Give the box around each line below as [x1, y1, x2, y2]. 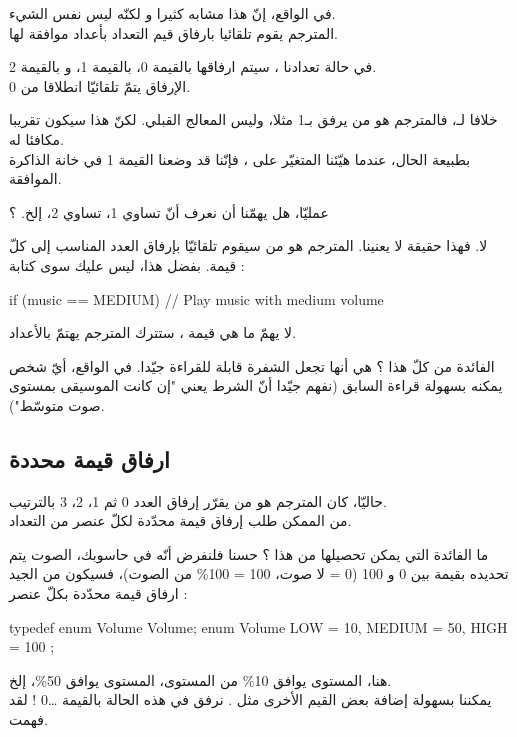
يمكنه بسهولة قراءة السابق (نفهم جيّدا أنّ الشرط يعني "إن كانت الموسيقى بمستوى [9, 375, 503, 396]
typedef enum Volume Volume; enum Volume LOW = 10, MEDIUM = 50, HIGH [9, 616, 508, 637]
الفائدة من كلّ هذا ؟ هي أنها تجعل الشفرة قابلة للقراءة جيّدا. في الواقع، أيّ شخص [9, 355, 495, 376]
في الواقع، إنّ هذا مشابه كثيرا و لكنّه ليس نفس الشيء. [9, 3, 336, 23]
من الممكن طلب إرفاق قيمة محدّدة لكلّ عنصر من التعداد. [9, 510, 352, 531]
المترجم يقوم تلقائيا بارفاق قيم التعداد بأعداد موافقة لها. [9, 22, 338, 43]
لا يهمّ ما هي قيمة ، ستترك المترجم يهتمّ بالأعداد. [9, 322, 296, 343]
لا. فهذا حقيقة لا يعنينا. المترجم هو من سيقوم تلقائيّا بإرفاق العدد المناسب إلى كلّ [9, 235, 488, 256]
